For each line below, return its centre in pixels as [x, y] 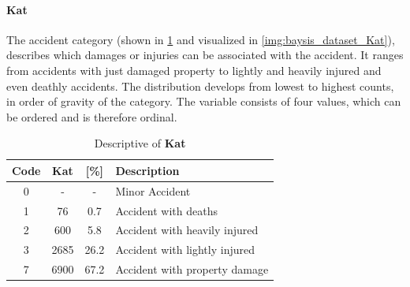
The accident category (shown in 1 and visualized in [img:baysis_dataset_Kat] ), [201, 39]
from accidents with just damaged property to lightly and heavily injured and [194, 70]
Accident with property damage [192, 269]
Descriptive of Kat [140, 143]
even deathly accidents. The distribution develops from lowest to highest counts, [200, 86]
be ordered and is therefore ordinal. [92, 116]
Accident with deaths [166, 210]
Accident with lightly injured [185, 250]
